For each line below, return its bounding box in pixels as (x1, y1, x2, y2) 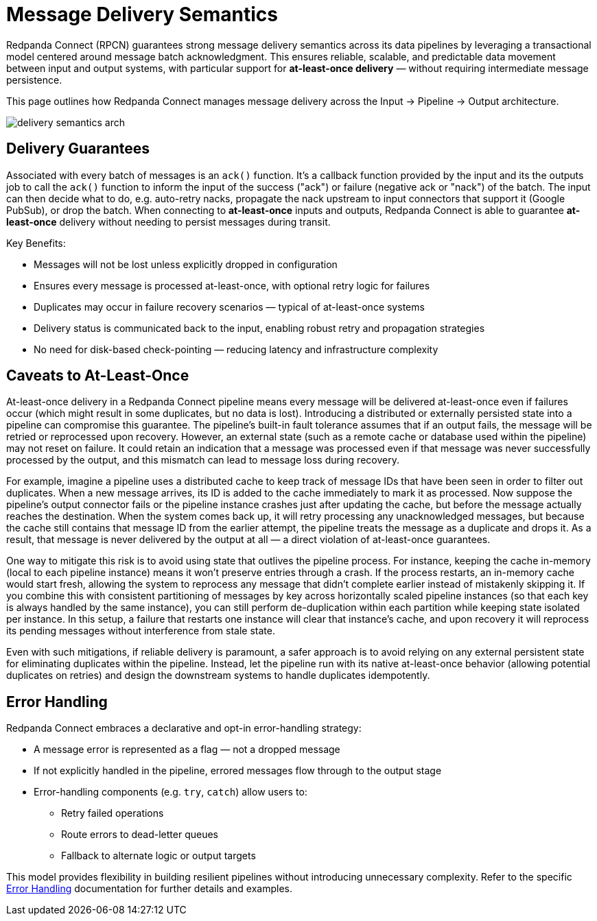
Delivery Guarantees (6, 140, 150, 158)
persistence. (6, 73, 62, 86)
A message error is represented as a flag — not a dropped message (34, 743, 340, 756)
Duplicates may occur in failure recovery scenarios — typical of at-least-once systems (34, 300, 425, 313)
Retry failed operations (61, 807, 164, 820)
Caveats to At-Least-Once (6, 367, 189, 385)
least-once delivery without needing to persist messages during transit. (6, 215, 331, 228)
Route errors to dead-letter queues (61, 828, 219, 841)
